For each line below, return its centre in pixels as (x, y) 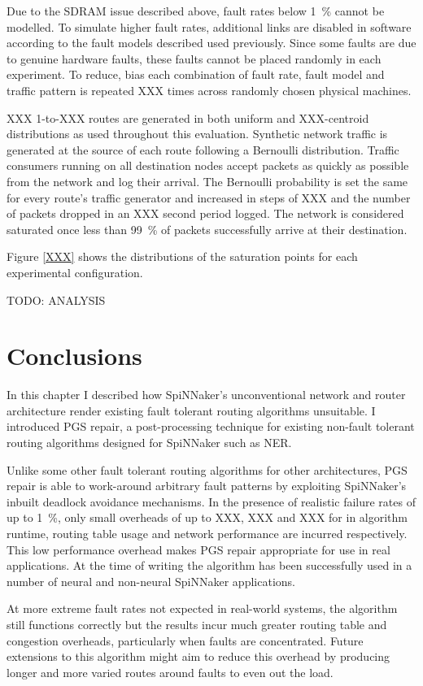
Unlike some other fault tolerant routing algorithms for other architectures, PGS (207, 469)
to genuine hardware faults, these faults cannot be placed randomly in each (194, 58)
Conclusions (74, 356)
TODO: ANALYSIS (56, 300)
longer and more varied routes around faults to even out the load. (170, 672)
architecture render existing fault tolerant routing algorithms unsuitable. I (191, 410)
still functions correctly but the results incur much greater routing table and (197, 624)
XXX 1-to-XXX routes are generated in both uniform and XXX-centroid (188, 117)
